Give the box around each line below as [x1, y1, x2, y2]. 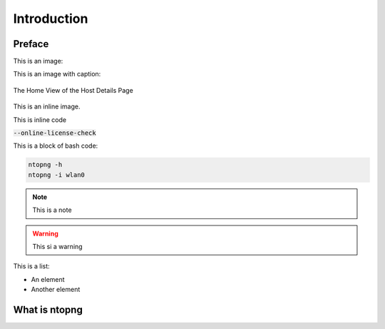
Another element [31, 285, 81, 294]
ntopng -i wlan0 [28, 171, 86, 178]
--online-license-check [13, 129, 96, 137]
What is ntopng [13, 303, 83, 315]
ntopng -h [28, 161, 63, 169]
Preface [13, 38, 49, 50]
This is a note [32, 206, 72, 214]
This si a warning [32, 242, 83, 250]
